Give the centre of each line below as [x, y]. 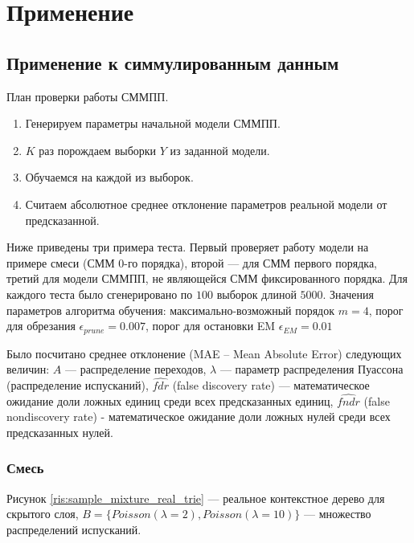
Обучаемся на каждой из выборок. [109, 177]
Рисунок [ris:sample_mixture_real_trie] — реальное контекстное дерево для [196, 498]
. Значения [348, 294]
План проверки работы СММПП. [88, 96]
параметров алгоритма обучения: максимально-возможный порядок [171, 310]
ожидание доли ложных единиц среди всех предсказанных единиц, [170, 400]
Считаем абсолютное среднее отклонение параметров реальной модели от [206, 204]
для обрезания [41, 326]
